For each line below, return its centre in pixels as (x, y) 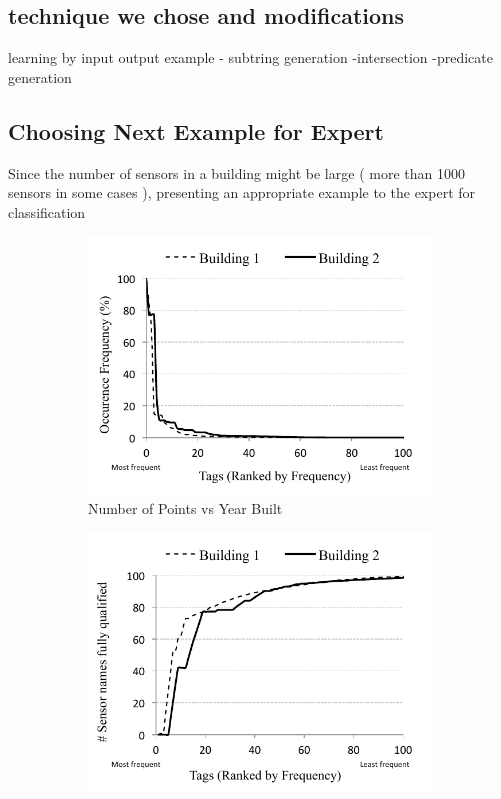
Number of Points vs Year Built (185, 507)
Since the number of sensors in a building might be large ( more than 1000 (236, 172)
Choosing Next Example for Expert (196, 130)
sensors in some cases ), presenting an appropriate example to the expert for (242, 192)
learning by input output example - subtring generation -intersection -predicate (250, 57)
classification (47, 211)
